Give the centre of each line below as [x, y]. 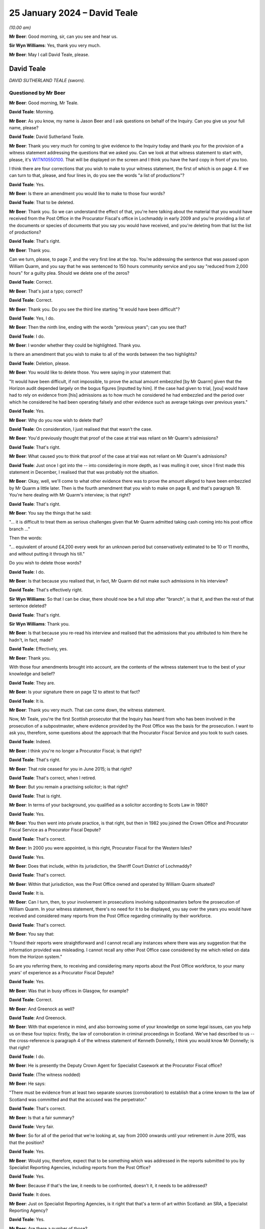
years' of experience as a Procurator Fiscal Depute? [62, 973]
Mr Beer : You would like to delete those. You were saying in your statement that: [90, 372]
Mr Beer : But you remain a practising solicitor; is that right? [69, 787]
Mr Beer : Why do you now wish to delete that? [56, 420]
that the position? [26, 1142]
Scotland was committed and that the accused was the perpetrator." [78, 1099]
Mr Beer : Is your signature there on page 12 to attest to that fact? [75, 692]
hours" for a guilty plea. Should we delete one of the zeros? [69, 273]
